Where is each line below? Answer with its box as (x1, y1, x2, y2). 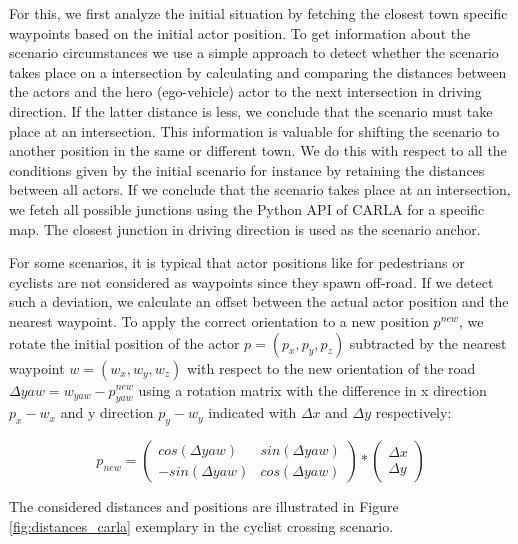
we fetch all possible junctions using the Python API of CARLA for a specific (9, 198, 485, 219)
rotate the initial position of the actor (9, 332, 240, 353)
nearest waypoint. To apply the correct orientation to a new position (9, 310, 429, 331)
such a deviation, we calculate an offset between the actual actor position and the (9, 291, 509, 312)
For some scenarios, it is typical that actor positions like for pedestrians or (9, 252, 465, 273)
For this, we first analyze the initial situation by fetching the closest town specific (9, 3, 508, 23)
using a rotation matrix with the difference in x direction (138, 379, 487, 400)
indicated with (208, 402, 297, 423)
